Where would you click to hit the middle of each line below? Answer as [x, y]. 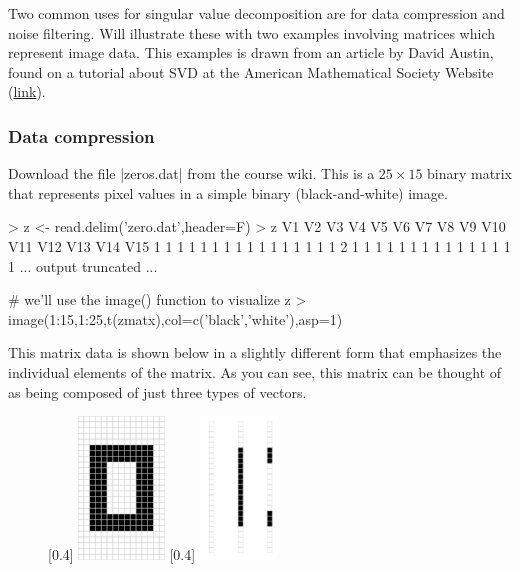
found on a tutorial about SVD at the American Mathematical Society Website [251, 71]
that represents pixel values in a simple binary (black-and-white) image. [228, 192]
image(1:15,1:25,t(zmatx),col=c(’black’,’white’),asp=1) [175, 318]
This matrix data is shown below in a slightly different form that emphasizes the [255, 352]
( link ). [27, 91]
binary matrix [469, 173]
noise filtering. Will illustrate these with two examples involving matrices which [251, 32]
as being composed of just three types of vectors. [157, 391]
